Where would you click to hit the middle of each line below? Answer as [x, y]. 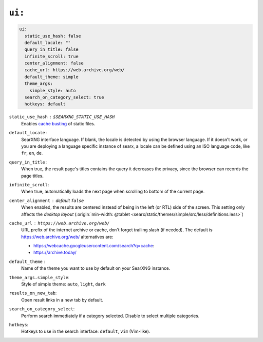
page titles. [32, 176]
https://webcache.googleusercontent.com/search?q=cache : [94, 246]
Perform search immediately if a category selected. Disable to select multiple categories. [110, 316]
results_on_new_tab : [33, 293]
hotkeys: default [45, 104]
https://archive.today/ [55, 252]
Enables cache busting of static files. [58, 123]
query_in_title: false [52, 50]
